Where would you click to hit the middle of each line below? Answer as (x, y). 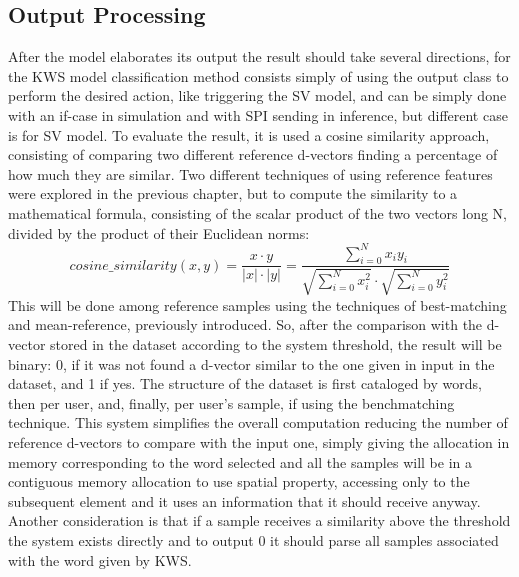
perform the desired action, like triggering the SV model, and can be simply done (257, 95)
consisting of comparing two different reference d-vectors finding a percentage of (253, 154)
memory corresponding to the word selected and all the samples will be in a (240, 461)
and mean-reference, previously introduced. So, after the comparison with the (245, 324)
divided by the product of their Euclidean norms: (159, 232)
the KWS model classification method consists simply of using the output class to (258, 75)
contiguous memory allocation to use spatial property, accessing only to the (239, 481)
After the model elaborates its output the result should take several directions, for (259, 56)
